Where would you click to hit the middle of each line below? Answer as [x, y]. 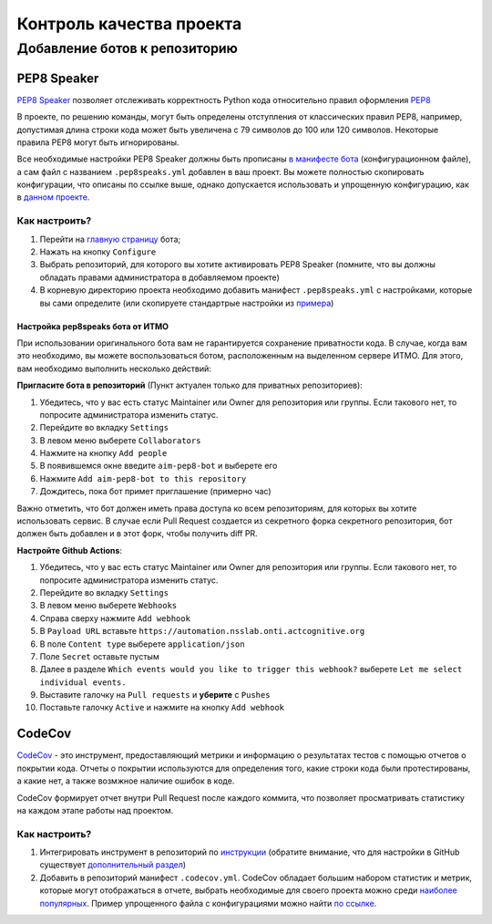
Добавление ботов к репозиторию [128, 48]
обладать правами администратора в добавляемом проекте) [159, 277]
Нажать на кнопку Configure [98, 252]
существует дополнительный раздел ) [113, 865]
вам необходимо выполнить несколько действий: [114, 369]
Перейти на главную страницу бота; [110, 239]
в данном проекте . [53, 197]
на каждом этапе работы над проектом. [95, 810]
